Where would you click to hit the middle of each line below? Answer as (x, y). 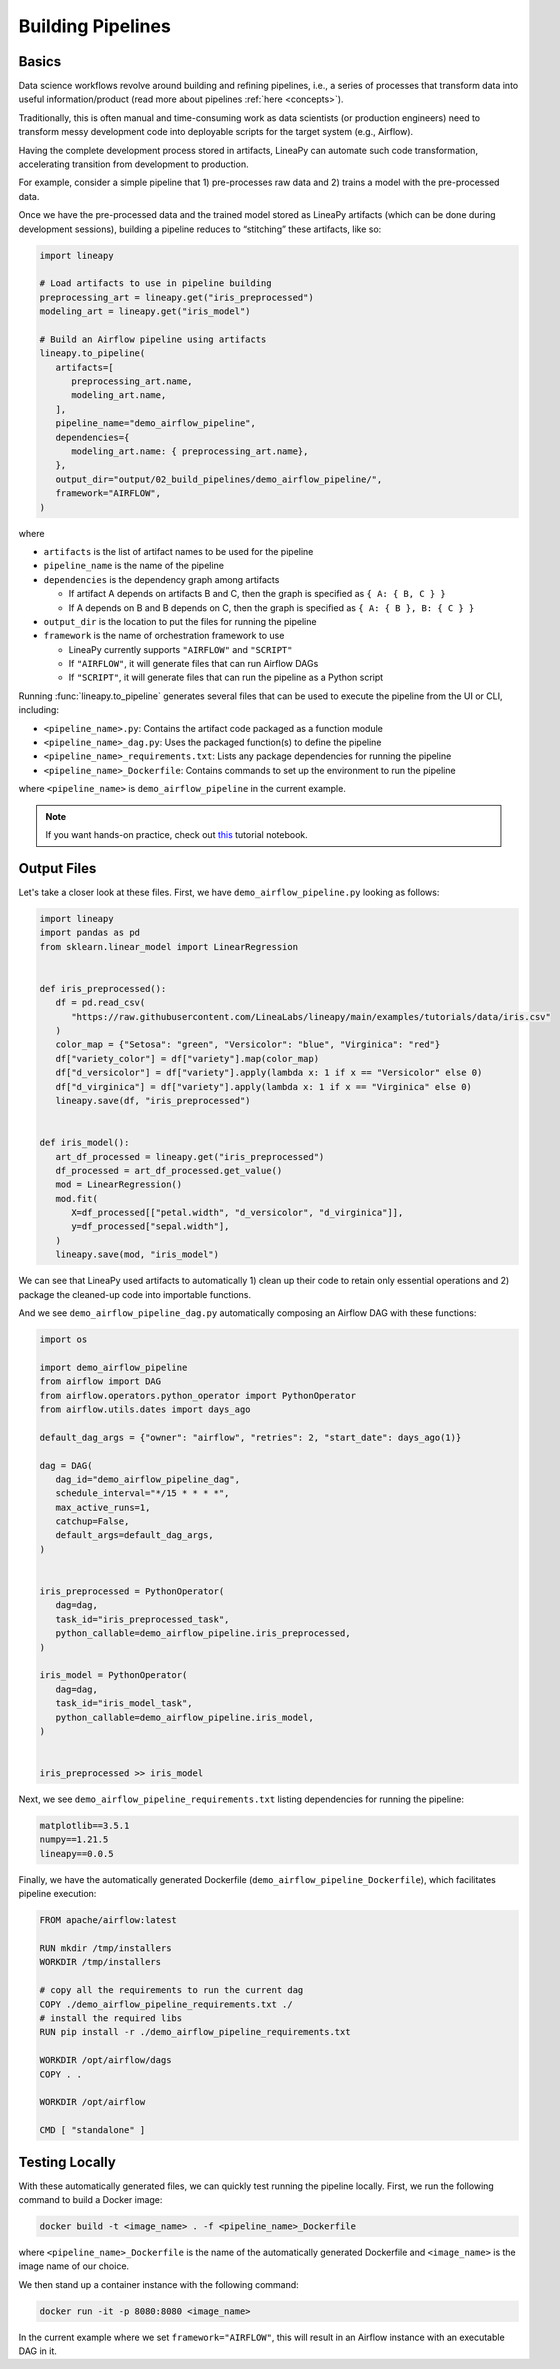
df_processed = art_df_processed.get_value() (169, 1170)
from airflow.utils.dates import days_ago (145, 1409)
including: (39, 710)
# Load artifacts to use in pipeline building (155, 283)
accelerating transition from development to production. (133, 164)
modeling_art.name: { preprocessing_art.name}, (190, 451)
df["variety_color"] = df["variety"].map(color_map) (187, 1058)
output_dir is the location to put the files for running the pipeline (180, 621)
